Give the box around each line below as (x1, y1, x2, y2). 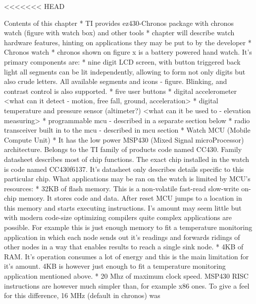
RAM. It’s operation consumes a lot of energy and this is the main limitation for (4, 251, 249, 261)
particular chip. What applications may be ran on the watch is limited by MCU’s (4, 173, 251, 184)
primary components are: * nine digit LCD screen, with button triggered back (4, 56, 241, 67)
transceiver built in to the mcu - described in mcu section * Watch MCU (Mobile (4, 125, 251, 135)
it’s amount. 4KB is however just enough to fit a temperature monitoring (4, 261, 226, 271)
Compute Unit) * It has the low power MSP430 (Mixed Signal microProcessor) (4, 134, 244, 145)
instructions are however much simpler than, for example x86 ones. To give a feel (4, 280, 250, 291)
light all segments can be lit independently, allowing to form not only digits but (4, 66, 246, 76)
